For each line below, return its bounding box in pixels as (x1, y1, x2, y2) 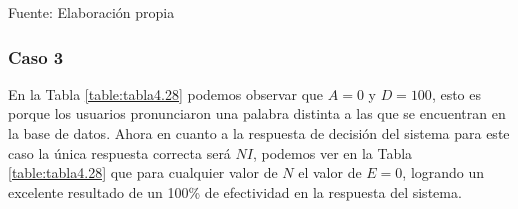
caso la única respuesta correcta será (8, 142, 231, 163)
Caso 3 (8, 44, 64, 69)
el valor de (298, 162, 362, 183)
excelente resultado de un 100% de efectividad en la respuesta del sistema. (8, 181, 462, 202)
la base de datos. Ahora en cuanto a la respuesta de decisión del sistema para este (8, 123, 510, 143)
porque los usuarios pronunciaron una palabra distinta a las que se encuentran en (8, 103, 506, 124)
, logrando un (402, 162, 485, 183)
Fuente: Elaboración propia (8, 2, 175, 22)
